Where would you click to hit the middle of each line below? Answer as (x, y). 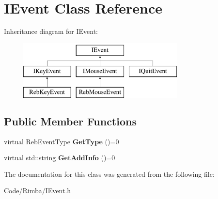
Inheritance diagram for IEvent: (51, 31)
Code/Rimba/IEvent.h (38, 190)
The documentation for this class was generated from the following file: (109, 174)
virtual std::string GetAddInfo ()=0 (60, 158)
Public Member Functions (70, 121)
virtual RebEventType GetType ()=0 (62, 141)
